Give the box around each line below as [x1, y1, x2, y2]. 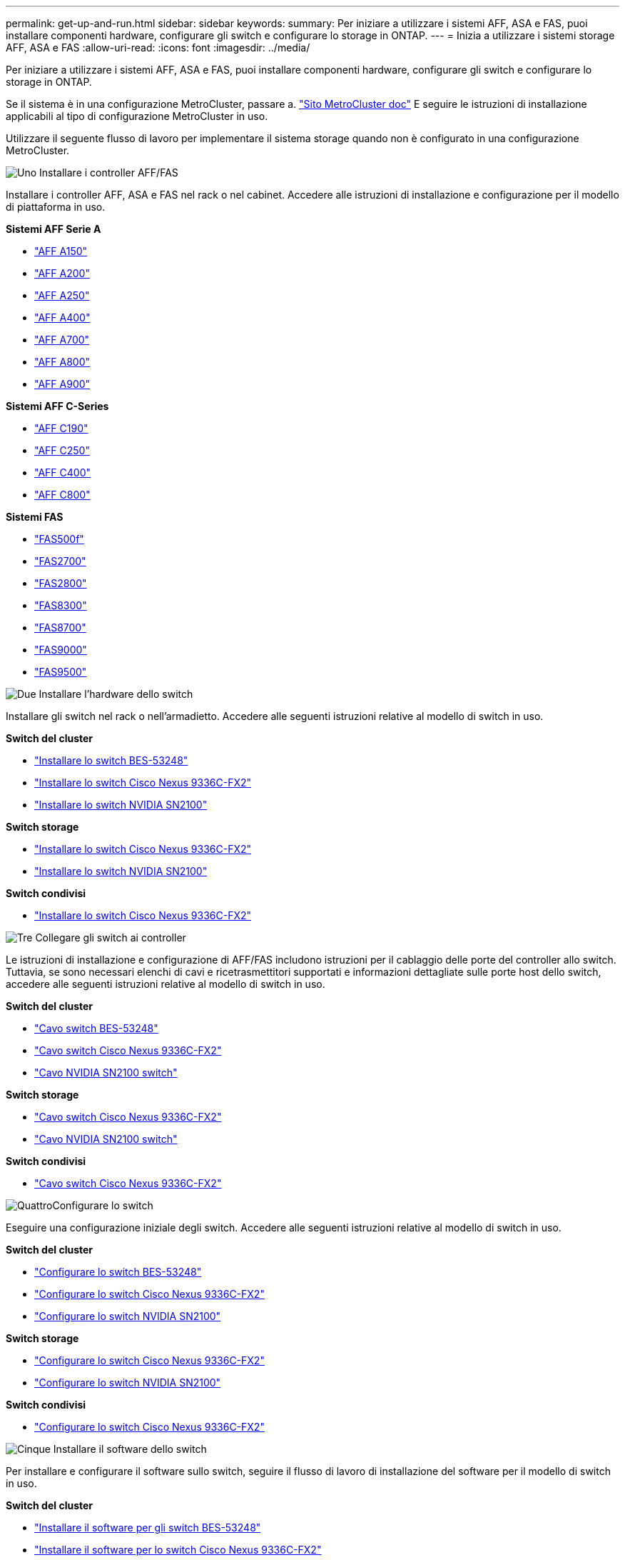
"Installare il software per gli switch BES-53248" [34, 1521, 261, 1534]
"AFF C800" [34, 489, 91, 501]
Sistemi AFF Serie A [6, 223, 101, 235]
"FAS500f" [34, 533, 84, 545]
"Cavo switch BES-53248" [34, 1022, 158, 1034]
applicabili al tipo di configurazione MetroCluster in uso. [6, 110, 268, 122]
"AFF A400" [34, 311, 91, 324]
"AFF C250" [34, 444, 90, 456]
